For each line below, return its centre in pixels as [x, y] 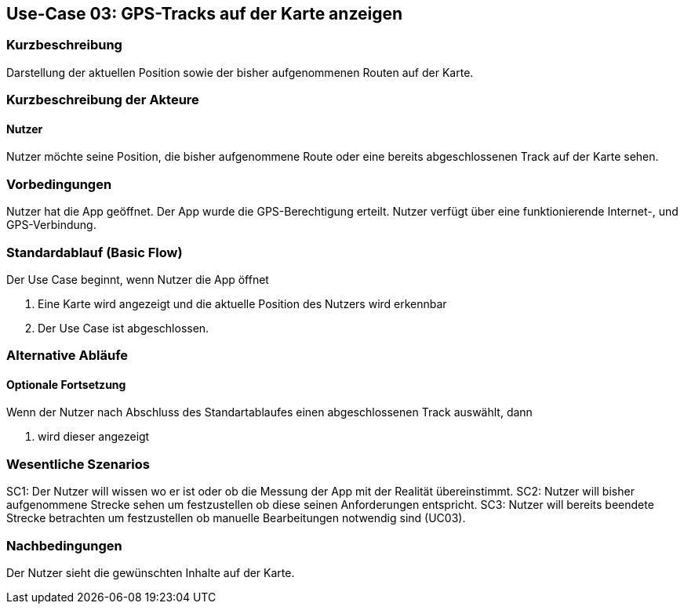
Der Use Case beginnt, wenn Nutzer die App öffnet [138, 279]
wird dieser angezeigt [94, 437]
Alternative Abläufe [67, 356]
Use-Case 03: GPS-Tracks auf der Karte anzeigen [205, 14]
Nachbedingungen [64, 545]
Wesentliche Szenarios [78, 464]
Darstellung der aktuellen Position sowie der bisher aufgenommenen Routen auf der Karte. [240, 72]
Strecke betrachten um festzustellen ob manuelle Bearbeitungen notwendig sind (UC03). [236, 518]
